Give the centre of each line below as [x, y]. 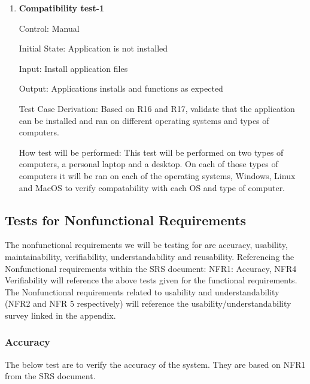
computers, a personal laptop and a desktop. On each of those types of [148, 164]
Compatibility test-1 [62, 8]
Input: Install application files [73, 68]
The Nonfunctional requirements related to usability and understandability [142, 291]
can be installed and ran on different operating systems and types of [144, 120]
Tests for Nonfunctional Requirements [126, 220]
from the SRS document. [50, 376]
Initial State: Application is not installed [93, 48]
